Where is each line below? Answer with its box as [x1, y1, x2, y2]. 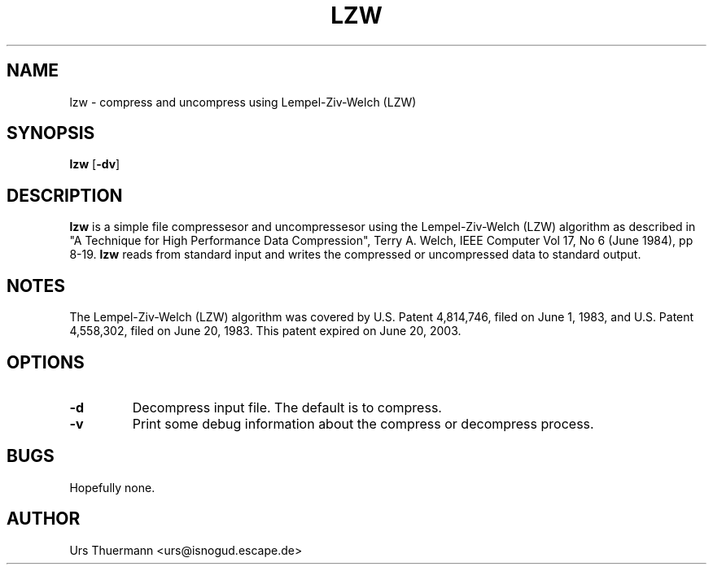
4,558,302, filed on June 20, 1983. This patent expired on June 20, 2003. [69, 324, 461, 338]
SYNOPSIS [7, 123, 95, 144]
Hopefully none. [69, 480, 155, 495]
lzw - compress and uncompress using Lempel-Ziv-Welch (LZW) [69, 94, 417, 109]
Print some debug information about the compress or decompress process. [132, 415, 594, 432]
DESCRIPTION [7, 185, 123, 206]
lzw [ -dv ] [69, 157, 120, 172]
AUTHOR [7, 508, 81, 530]
